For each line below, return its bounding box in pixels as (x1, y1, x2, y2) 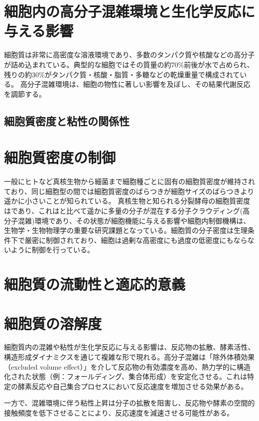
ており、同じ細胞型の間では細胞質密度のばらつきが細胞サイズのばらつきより (4, 186, 255, 196)
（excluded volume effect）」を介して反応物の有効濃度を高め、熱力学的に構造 (4, 361, 251, 372)
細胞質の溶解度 (4, 313, 102, 333)
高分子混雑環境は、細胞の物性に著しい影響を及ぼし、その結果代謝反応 (20, 79, 251, 89)
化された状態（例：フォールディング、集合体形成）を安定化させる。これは (4, 371, 248, 382)
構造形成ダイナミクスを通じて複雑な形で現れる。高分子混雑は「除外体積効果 (4, 352, 255, 362)
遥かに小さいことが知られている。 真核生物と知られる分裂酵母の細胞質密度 (4, 196, 251, 206)
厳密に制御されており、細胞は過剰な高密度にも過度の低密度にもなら (24, 234, 248, 245)
